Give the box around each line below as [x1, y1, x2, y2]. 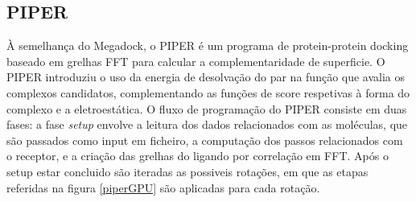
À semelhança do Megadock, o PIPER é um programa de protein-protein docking [6, 37, 409, 54]
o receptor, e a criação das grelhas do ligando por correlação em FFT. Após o [6, 147, 389, 164]
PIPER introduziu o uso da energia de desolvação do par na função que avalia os [6, 68, 406, 85]
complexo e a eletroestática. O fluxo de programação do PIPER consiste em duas [6, 100, 407, 117]
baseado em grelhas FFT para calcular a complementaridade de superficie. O [6, 52, 385, 69]
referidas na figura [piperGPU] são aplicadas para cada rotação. [6, 179, 320, 196]
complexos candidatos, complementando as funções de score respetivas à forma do [6, 84, 410, 101]
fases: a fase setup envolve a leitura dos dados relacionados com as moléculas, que [6, 116, 408, 133]
